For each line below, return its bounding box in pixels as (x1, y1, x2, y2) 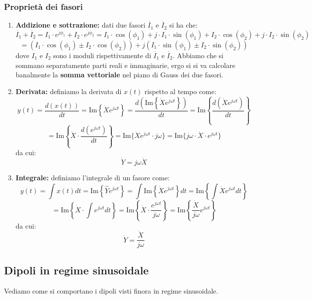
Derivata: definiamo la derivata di (15, 86, 122, 96)
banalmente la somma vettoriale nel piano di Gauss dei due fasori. (15, 69, 223, 80)
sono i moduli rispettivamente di (53, 50, 151, 61)
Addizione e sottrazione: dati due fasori (15, 20, 145, 30)
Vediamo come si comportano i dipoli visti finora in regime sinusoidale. (4, 285, 218, 296)
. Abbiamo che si (173, 50, 224, 61)
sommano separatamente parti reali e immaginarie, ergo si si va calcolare (15, 60, 236, 70)
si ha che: (169, 20, 198, 30)
